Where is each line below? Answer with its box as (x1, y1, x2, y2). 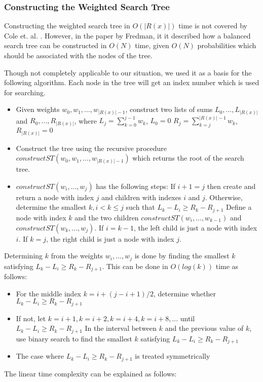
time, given (135, 40, 169, 51)
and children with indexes (101, 192, 181, 202)
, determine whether (153, 288, 216, 298)
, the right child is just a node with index (46, 233, 174, 244)
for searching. (4, 87, 46, 97)
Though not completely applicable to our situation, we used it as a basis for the (4, 67, 252, 78)
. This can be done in (102, 260, 168, 271)
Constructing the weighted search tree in (4, 20, 130, 31)
